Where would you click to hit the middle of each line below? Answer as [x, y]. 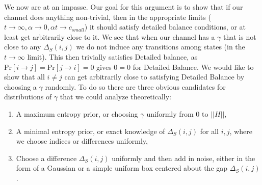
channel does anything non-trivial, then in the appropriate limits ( [108, 17]
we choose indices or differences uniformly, [82, 141]
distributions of [28, 97]
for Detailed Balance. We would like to [193, 67]
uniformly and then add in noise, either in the [184, 158]
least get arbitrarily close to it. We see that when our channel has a [110, 36]
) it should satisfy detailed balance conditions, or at [165, 27]
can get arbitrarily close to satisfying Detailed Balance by [154, 77]
